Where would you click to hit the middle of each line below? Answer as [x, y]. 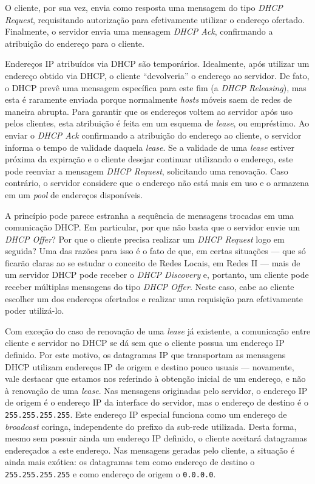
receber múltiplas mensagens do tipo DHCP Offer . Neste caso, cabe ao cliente [150, 287]
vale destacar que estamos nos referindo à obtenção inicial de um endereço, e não [155, 379]
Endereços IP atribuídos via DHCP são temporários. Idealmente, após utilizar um [157, 64]
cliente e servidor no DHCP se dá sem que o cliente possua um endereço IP [145, 343]
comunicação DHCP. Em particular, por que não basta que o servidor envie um [153, 227]
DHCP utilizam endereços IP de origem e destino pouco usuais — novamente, [150, 366]
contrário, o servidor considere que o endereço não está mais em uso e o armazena [157, 183]
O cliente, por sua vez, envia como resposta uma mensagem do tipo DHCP [144, 7]
